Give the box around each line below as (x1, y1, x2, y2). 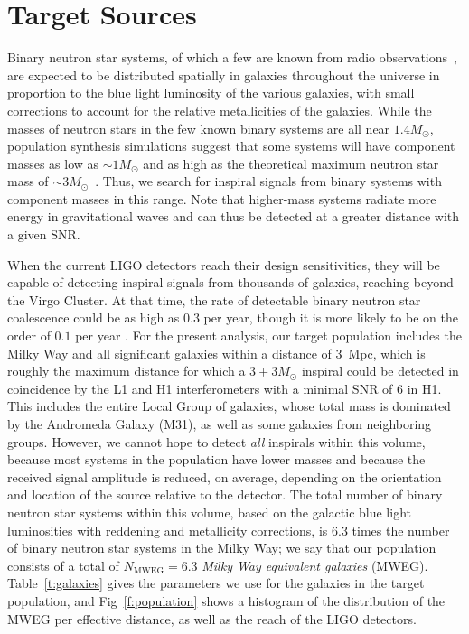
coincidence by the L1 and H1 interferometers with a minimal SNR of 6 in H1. (7, 378, 442, 397)
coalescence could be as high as (7, 308, 180, 327)
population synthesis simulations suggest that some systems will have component (7, 136, 455, 155)
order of (7, 326, 51, 345)
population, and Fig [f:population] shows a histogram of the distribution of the (7, 591, 446, 610)
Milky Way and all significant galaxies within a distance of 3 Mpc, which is (7, 343, 426, 362)
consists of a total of (7, 555, 119, 574)
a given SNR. (7, 225, 80, 244)
